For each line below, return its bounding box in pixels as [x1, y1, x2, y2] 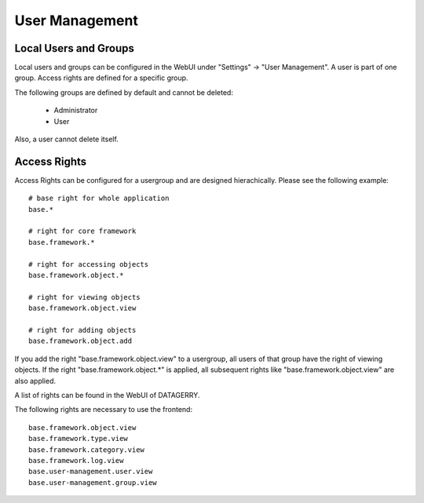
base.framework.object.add [28, 337, 133, 345]
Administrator [53, 106, 98, 115]
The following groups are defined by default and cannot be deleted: [14, 87, 233, 97]
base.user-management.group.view [28, 478, 157, 487]
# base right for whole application [28, 194, 170, 203]
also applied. [14, 376, 57, 385]
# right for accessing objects [28, 260, 149, 268]
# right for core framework [28, 227, 137, 235]
